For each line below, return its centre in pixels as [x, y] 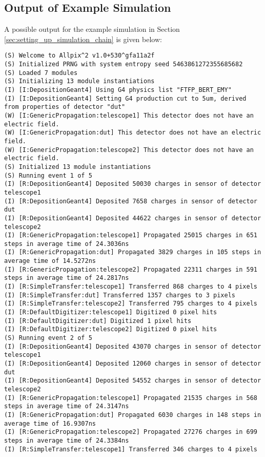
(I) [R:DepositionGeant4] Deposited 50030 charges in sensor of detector [133, 184]
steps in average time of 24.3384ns [67, 440]
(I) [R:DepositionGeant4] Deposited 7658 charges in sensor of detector [131, 201]
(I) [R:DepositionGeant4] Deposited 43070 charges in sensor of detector [133, 346]
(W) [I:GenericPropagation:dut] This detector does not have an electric [133, 133]
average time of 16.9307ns [50, 423]
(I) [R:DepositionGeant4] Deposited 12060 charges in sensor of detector [133, 364]
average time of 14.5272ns [50, 261]
